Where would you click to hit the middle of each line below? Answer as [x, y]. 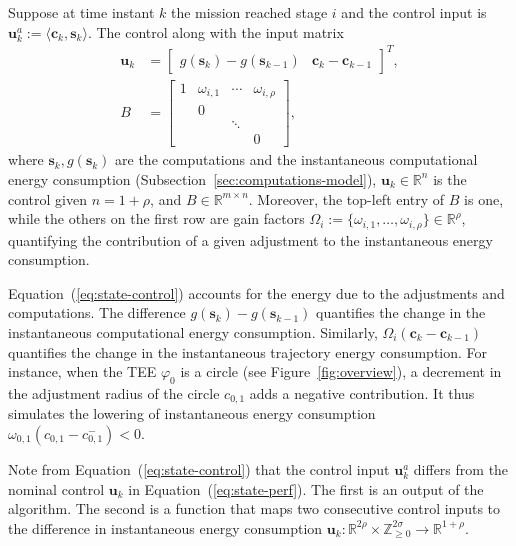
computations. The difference [97, 312]
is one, [484, 198]
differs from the [461, 468]
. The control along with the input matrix [215, 31]
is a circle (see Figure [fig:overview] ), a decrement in [341, 371]
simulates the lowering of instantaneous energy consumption [192, 413]
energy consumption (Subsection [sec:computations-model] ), [192, 178]
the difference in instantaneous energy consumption [165, 527]
